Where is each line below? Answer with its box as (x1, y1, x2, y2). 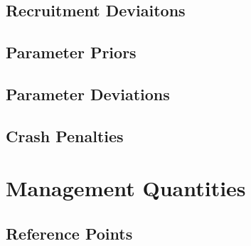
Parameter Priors (6, 41, 137, 63)
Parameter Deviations (6, 82, 170, 105)
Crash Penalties (6, 124, 124, 146)
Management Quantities (6, 173, 246, 203)
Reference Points (6, 222, 133, 244)
